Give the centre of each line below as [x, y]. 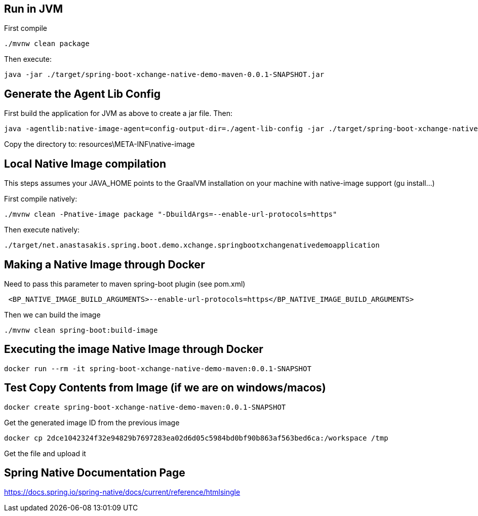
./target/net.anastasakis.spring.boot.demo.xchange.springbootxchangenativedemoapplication [192, 245]
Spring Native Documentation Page [95, 473]
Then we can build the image [52, 314]
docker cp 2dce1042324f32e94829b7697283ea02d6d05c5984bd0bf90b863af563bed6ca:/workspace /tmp [196, 438]
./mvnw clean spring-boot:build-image [81, 330]
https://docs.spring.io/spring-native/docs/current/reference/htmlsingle [122, 492]
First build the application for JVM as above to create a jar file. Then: [118, 113]
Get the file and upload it [45, 453]
